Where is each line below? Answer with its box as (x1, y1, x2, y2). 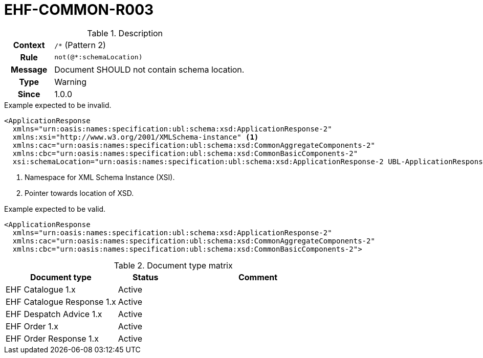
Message (10, 64, 48, 75)
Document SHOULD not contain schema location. (54, 64, 245, 75)
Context (13, 39, 45, 50)
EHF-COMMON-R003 (4, 1, 154, 18)
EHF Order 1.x (6, 321, 58, 331)
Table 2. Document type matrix (114, 260, 233, 271)
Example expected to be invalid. (4, 100, 112, 109)
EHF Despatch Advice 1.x (6, 308, 102, 319)
